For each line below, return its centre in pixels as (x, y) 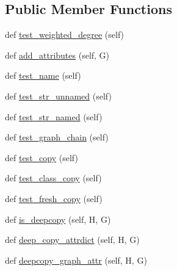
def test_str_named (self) (54, 116)
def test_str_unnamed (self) (58, 96)
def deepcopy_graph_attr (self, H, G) (76, 260)
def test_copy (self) (42, 157)
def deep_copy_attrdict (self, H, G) (72, 240)
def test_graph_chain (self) (57, 137)
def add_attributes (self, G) (57, 55)
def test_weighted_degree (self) (65, 34)
